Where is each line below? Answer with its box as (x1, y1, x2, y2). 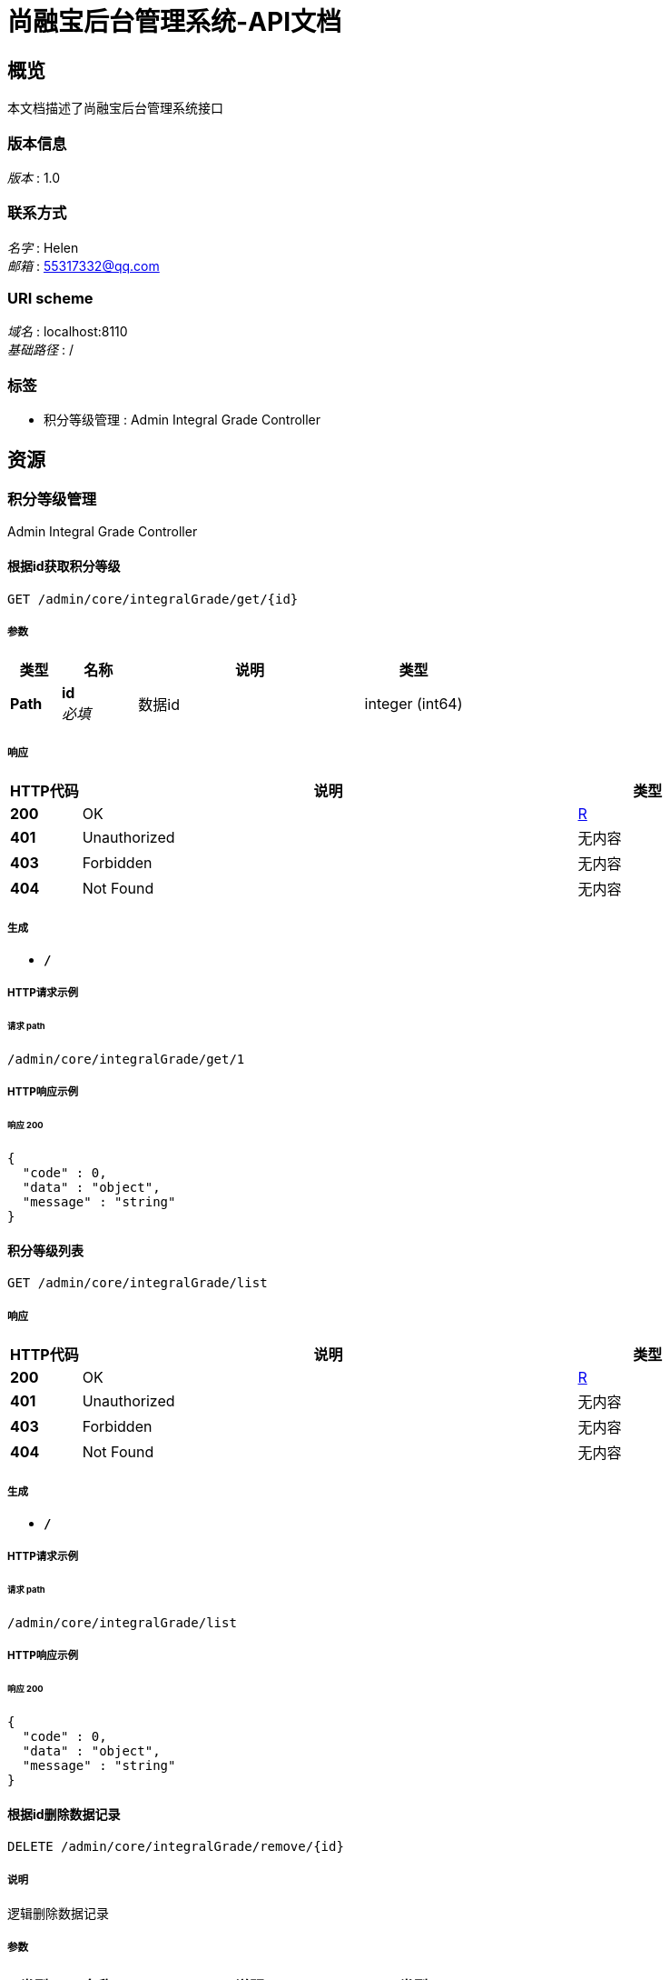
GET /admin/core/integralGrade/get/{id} (7, 591, 299, 606)
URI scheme (7, 289, 94, 308)
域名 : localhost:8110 (7, 324, 128, 340)
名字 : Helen (7, 239, 79, 255)
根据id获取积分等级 (7, 558, 121, 574)
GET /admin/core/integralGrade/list (7, 1275, 268, 1291)
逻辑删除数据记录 (7, 1905, 109, 1922)
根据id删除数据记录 (7, 1805, 121, 1822)
